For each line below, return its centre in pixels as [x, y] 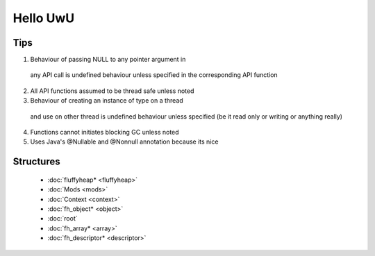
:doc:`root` [62, 219]
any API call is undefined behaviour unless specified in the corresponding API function [154, 75]
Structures [36, 162]
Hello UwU [44, 18]
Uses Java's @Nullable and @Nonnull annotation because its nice [124, 142]
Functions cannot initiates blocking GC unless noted [105, 133]
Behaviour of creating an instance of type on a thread [107, 101]
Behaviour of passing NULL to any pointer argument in [108, 60]
